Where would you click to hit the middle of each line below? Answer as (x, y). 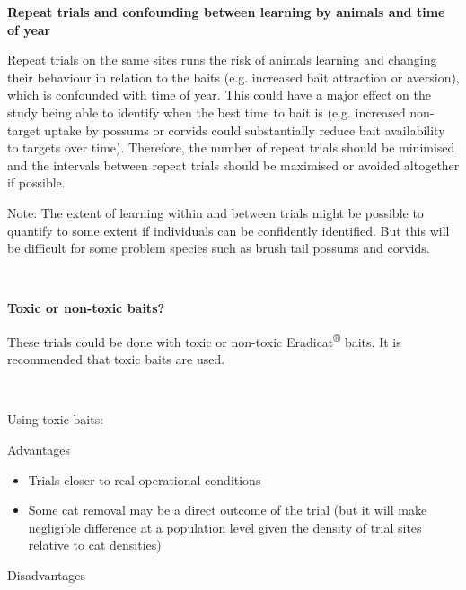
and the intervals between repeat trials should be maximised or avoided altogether (233, 165)
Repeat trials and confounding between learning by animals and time (226, 12)
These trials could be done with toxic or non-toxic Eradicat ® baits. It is (204, 340)
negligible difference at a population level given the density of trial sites (225, 527)
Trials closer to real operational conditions (145, 479)
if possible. (36, 182)
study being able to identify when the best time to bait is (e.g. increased (207, 112)
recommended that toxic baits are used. (116, 359)
